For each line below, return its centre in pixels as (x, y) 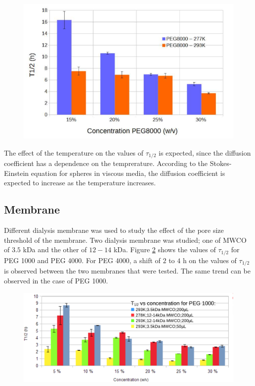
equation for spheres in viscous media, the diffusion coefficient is (128, 173)
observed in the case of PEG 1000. (56, 280)
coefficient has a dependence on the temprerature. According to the (106, 163)
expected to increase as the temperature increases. (80, 183)
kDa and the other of (55, 249)
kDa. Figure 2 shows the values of (165, 249)
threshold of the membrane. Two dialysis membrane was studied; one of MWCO (125, 240)
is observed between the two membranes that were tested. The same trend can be (127, 271)
